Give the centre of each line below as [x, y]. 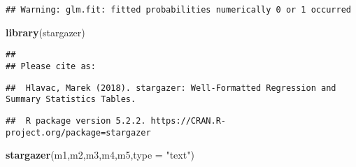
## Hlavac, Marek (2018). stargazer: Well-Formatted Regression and [171, 88]
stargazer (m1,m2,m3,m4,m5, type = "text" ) [100, 155]
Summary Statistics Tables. [71, 100]
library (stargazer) [45, 32]
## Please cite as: [51, 66]
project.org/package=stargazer [78, 132]
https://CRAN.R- [188, 121]
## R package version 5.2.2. [76, 121]
